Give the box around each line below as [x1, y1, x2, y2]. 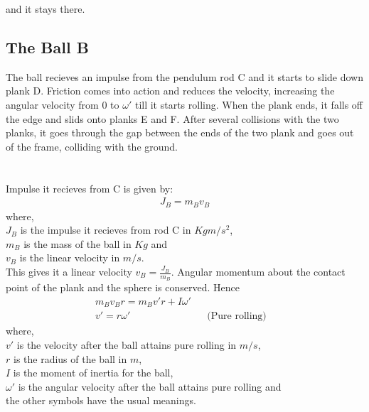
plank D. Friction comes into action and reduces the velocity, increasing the [6, 83, 335, 98]
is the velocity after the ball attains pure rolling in [16, 337, 237, 352]
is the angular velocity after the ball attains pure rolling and [18, 379, 282, 394]
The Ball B [6, 36, 89, 58]
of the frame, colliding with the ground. [6, 139, 178, 153]
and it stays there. [6, 1, 85, 16]
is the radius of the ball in [13, 351, 127, 366]
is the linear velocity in [19, 250, 120, 265]
